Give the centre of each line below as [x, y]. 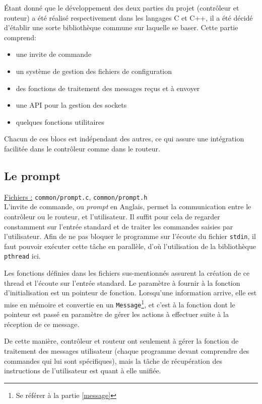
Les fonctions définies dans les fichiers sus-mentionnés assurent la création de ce [127, 273]
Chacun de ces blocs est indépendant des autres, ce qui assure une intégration [124, 139]
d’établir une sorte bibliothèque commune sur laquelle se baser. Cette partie [121, 27]
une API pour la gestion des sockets [71, 105]
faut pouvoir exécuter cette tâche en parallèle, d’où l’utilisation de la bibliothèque [130, 246]
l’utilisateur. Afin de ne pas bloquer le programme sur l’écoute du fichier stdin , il [130, 236]
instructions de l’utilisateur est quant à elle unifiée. [83, 371]
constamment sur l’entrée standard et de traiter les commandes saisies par [119, 226]
